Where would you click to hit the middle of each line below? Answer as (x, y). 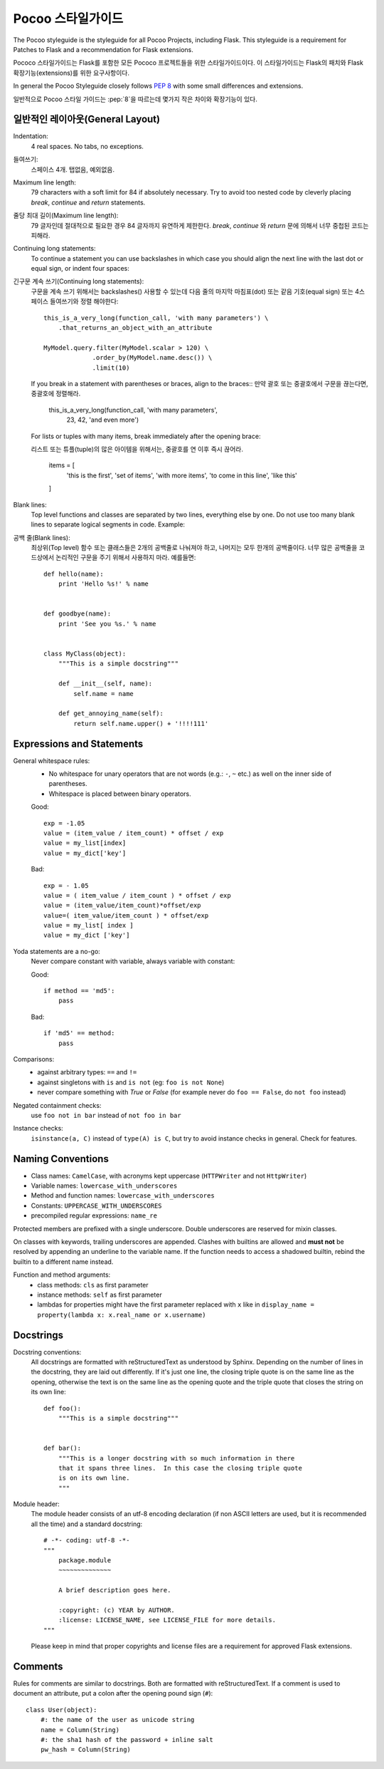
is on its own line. (94, 1478)
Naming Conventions (61, 1159)
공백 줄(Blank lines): (42, 537)
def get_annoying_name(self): (111, 714)
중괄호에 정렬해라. (56, 394)
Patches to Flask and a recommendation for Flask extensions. (103, 49)
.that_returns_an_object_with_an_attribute (135, 328)
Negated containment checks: (57, 1105)
